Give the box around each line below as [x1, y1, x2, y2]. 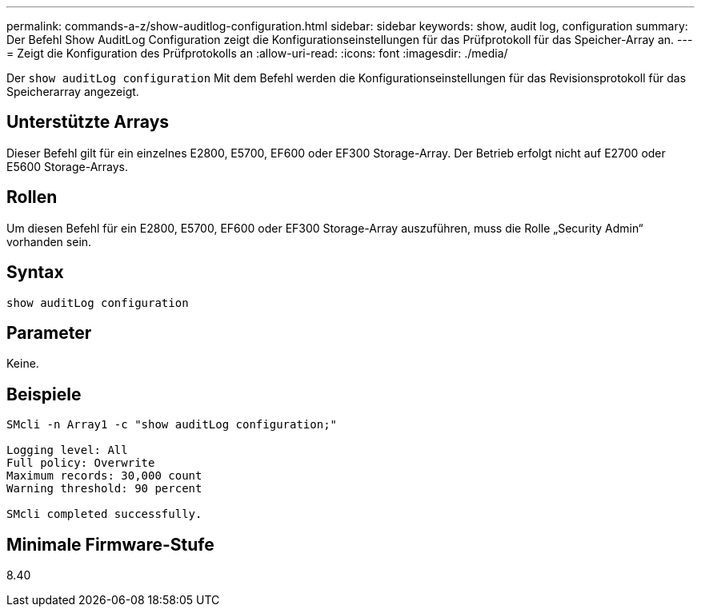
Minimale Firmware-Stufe [6, 534, 214, 555]
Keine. [6, 356, 39, 371]
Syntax [6, 262, 64, 283]
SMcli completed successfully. [6, 508, 202, 521]
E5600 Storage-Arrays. [6, 159, 129, 173]
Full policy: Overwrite [6, 456, 155, 470]
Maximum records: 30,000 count [6, 469, 202, 483]
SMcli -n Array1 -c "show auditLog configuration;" [6, 418, 338, 432]
